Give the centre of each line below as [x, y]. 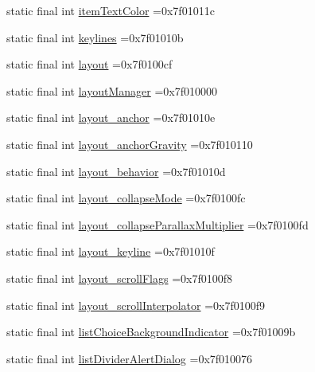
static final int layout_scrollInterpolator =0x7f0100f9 [136, 305]
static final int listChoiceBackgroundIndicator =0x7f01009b [151, 332]
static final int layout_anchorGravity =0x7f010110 [130, 144]
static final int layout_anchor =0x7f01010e [111, 117]
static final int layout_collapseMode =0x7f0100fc [126, 198]
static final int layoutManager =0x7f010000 [112, 90]
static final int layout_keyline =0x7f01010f [111, 251]
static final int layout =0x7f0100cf [89, 64]
